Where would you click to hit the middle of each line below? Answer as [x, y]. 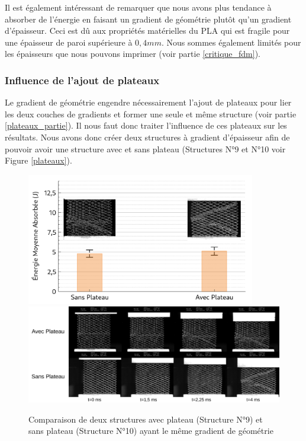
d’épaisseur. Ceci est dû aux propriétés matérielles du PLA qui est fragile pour [147, 31]
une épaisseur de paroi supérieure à [69, 42]
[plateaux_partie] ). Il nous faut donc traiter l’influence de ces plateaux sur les [146, 125]
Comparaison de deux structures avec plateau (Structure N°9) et [146, 419]
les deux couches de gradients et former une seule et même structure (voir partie [151, 114]
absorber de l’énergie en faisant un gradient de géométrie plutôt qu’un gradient [148, 19]
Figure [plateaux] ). [38, 160]
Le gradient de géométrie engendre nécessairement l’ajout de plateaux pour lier [148, 102]
